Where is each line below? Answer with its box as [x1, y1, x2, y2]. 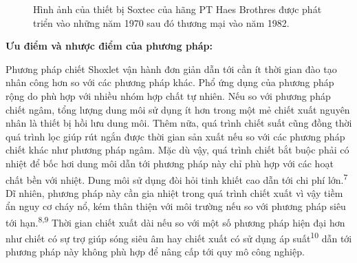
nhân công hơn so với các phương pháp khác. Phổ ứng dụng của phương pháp [6, 75, 334, 90]
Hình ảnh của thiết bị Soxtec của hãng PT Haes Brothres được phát [33, 2, 322, 16]
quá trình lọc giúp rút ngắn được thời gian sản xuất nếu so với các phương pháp [6, 129, 345, 143]
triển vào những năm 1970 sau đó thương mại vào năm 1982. [33, 15, 290, 30]
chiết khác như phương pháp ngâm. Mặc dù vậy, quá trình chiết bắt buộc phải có [6, 143, 349, 157]
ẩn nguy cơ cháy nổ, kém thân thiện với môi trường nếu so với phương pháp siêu [6, 199, 346, 213]
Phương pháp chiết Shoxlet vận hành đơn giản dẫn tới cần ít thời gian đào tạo [6, 61, 337, 76]
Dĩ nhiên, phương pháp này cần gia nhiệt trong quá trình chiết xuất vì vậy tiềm [6, 185, 343, 200]
